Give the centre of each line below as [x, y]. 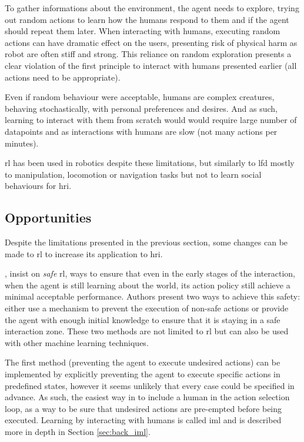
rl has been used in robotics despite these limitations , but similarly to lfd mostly [150, 163]
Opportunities [48, 217]
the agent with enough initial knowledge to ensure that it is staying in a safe [143, 319]
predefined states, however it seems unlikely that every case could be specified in [150, 385]
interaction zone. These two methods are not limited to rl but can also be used [147, 331]
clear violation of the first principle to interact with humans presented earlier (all [151, 65]
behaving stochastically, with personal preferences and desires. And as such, [141, 108]
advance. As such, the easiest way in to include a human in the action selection [147, 397]
